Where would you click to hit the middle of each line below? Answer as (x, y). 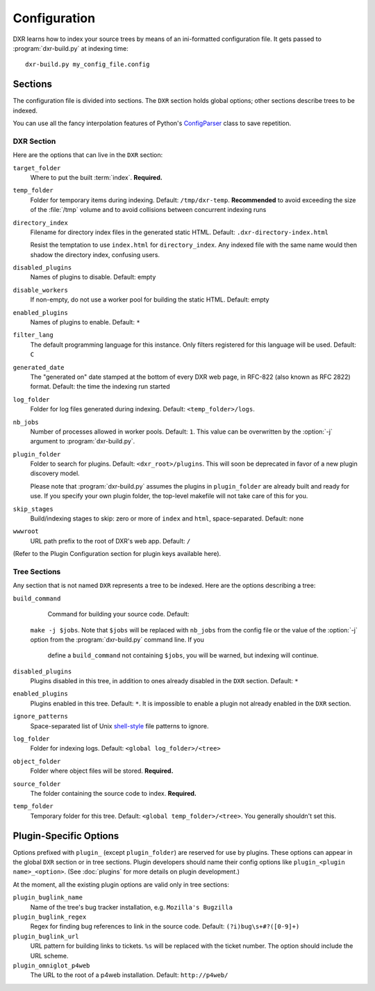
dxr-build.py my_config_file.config (87, 65)
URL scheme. (49, 956)
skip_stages (33, 509)
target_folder (37, 168)
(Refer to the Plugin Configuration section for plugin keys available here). (117, 554)
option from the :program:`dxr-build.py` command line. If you (117, 639)
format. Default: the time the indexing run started (100, 386)
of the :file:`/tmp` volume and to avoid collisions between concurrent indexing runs (148, 210)
